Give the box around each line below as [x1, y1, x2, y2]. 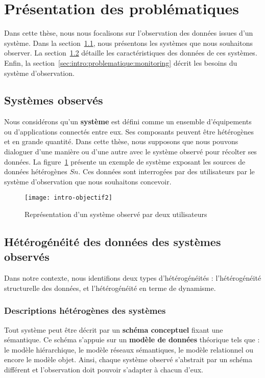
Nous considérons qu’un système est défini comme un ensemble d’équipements [4, 116, 252, 127]
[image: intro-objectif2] [25, 194, 112, 202]
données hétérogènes [4, 166, 67, 177]
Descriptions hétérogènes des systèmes [4, 304, 166, 317]
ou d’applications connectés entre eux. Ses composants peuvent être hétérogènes [4, 126, 254, 137]
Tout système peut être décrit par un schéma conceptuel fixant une [4, 324, 223, 335]
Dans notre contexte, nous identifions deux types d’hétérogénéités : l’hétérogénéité [4, 273, 261, 283]
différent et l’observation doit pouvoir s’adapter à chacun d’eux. [4, 364, 204, 375]
